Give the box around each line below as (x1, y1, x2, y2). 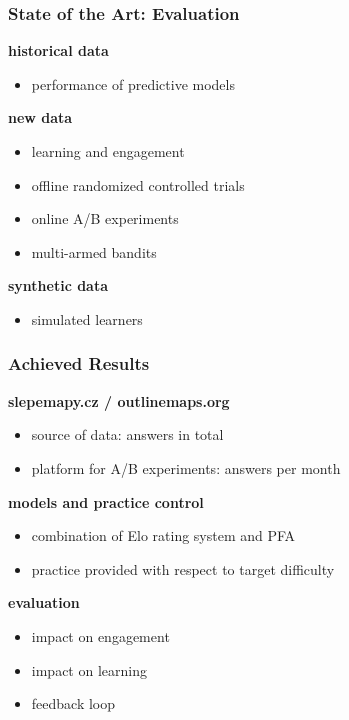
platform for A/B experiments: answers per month (31, 457, 341, 478)
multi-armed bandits (31, 241, 157, 262)
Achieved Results (8, 351, 150, 376)
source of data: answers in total (31, 424, 224, 445)
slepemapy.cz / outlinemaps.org (8, 390, 230, 411)
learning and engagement (31, 141, 185, 161)
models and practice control (8, 491, 204, 512)
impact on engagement (31, 625, 170, 646)
